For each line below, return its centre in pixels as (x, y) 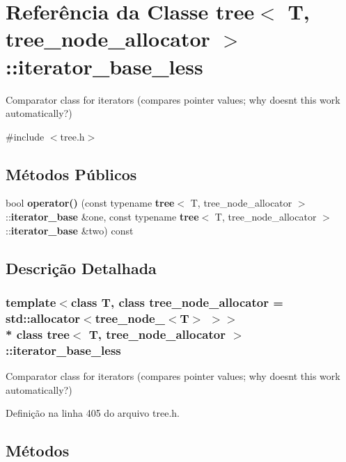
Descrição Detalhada (81, 268)
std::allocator (43, 318)
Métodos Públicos (71, 174)
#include (25, 136)
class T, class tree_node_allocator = (177, 302)
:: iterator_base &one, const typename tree (102, 217)
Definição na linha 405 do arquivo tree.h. (93, 413)
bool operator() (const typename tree (90, 203)
